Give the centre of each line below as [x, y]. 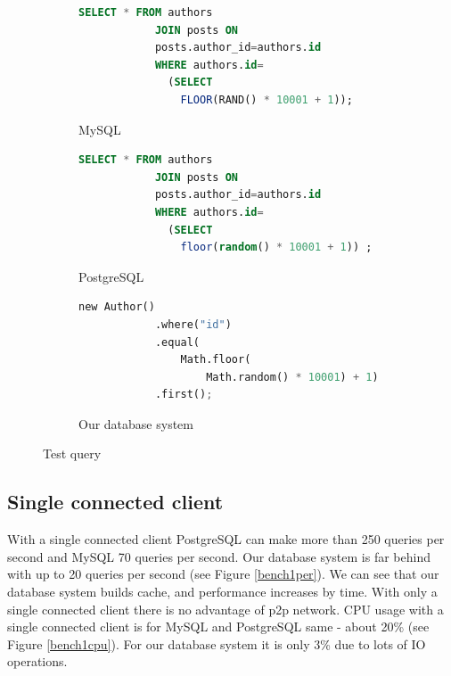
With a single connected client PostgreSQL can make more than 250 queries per [226, 539]
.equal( [177, 342]
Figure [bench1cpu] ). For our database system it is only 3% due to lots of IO [217, 643]
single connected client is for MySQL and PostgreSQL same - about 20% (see [218, 627]
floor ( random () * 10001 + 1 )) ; [276, 247]
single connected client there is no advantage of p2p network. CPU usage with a [225, 609]
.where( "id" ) [193, 324]
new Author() [117, 307]
